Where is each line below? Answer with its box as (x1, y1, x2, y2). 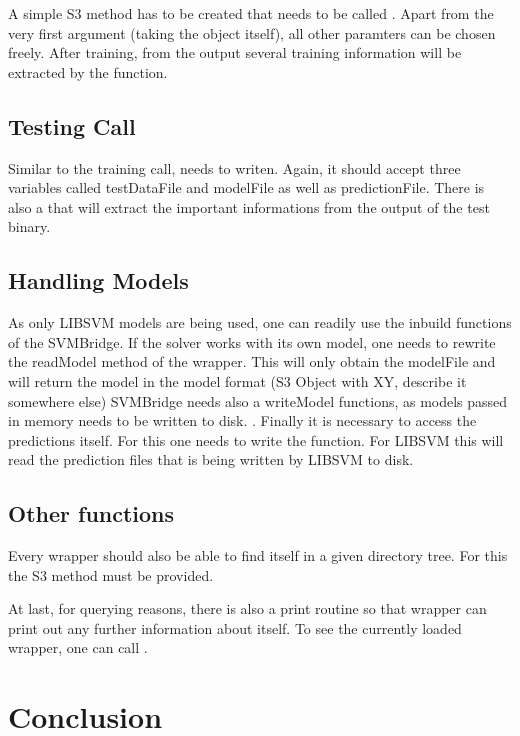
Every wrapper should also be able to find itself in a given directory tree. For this (8, 545, 508, 566)
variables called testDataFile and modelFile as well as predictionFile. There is (8, 177, 485, 198)
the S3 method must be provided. (8, 564, 214, 585)
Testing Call (8, 110, 136, 141)
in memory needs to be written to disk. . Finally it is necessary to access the (8, 410, 477, 431)
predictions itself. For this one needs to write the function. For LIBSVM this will (8, 429, 504, 450)
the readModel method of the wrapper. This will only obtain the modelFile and (8, 351, 496, 372)
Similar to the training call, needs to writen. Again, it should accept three (8, 157, 461, 178)
